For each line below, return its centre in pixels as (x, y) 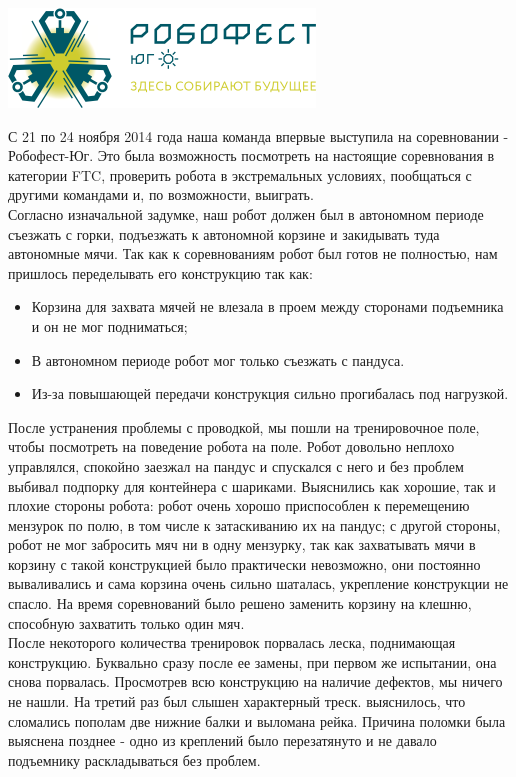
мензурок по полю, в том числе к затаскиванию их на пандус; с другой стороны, (254, 524)
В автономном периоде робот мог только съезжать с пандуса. (218, 359)
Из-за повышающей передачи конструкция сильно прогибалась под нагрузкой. (270, 393)
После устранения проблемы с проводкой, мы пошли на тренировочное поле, (244, 426)
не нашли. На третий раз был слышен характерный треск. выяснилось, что (237, 701)
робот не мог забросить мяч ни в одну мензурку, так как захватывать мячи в (242, 544)
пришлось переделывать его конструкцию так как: (160, 272)
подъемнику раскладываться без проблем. (134, 759)
